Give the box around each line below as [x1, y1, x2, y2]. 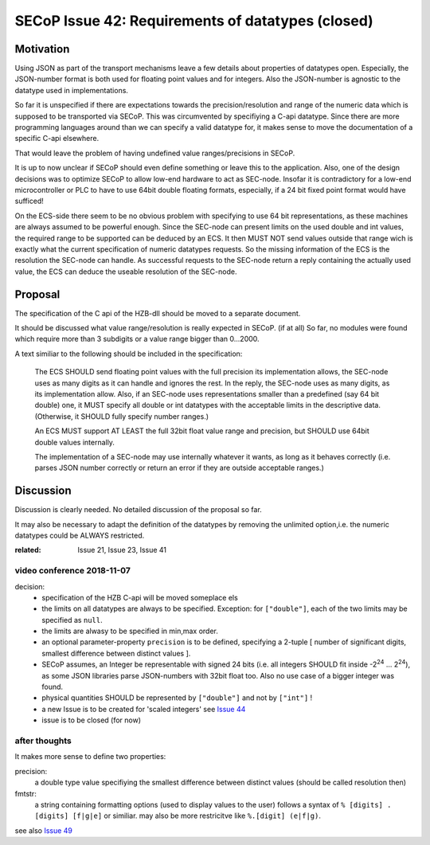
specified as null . [41, 615, 103, 624]
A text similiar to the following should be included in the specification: [14, 349, 243, 358]
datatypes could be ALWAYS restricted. [14, 530, 145, 540]
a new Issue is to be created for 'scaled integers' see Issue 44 [41, 704, 246, 714]
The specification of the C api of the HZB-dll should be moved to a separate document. [14, 308, 301, 318]
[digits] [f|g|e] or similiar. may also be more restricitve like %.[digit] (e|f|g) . [34, 811, 322, 820]
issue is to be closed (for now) [41, 715, 142, 725]
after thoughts [14, 735, 72, 746]
